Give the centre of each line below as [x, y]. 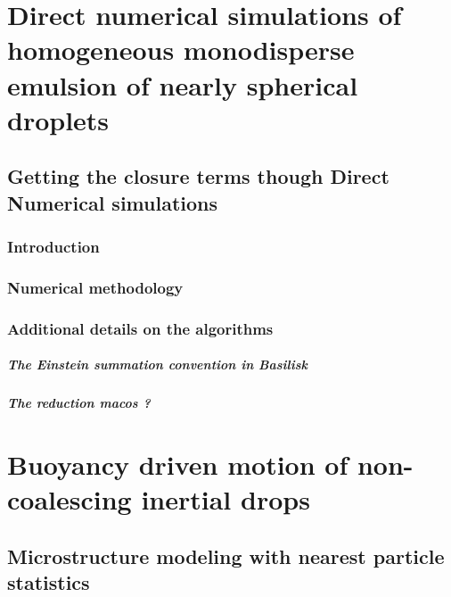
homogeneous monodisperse [181, 50]
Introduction [53, 247]
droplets [58, 119]
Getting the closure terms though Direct [198, 176]
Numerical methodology [95, 287]
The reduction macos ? [79, 403]
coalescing [70, 499]
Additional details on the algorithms [140, 328]
